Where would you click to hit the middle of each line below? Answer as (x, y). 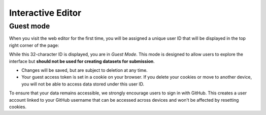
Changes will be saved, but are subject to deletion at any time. (84, 70)
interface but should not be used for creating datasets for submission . (82, 61)
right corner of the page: (34, 45)
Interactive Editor (45, 13)
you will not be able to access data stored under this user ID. (83, 84)
